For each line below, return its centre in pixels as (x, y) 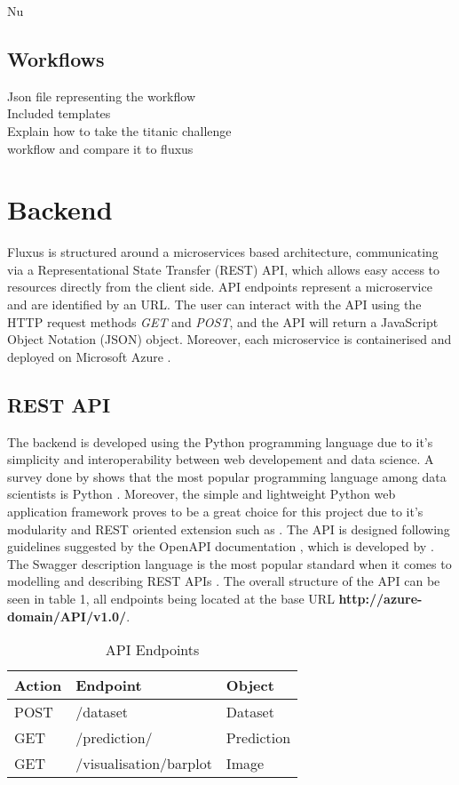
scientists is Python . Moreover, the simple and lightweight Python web (202, 494)
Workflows (56, 58)
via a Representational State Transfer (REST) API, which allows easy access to (224, 269)
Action (38, 685)
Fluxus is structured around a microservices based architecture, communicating (223, 252)
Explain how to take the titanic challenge (119, 130)
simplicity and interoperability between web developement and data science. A (221, 459)
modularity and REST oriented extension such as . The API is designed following (229, 529)
